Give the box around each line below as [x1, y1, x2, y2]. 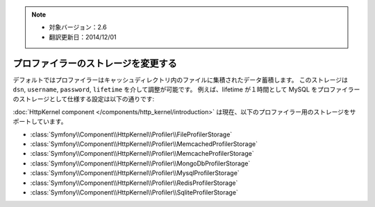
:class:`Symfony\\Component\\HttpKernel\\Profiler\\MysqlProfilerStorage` [30, 169, 240, 177]
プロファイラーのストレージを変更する [12, 57, 177, 69]
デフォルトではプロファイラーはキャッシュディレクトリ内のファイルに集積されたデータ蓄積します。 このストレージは [12, 75, 349, 84]
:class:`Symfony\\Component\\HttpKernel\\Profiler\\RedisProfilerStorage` [30, 179, 238, 187]
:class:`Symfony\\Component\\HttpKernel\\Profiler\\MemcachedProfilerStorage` [30, 140, 258, 148]
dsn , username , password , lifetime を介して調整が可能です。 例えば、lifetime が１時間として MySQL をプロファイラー [12, 85, 360, 93]
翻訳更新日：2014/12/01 [49, 33, 117, 41]
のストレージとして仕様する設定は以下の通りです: [12, 95, 155, 103]
